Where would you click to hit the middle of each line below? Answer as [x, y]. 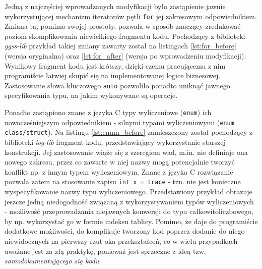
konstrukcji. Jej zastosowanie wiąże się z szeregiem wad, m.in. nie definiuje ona [126, 152]
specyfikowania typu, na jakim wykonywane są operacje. [91, 95]
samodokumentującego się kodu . [53, 261]
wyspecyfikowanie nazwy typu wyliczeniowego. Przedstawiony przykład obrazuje [128, 192]
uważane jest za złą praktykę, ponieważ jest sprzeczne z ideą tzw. [105, 251]
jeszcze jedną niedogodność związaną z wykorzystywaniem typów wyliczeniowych [129, 201]
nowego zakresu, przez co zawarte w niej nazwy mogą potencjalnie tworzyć [120, 162]
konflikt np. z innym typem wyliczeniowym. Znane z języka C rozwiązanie [119, 171]
